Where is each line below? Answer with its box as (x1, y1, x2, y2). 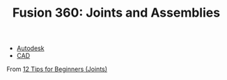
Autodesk (16, 44, 45, 53)
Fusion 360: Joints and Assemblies (12, 5, 221, 21)
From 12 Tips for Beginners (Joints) (6, 65, 108, 74)
